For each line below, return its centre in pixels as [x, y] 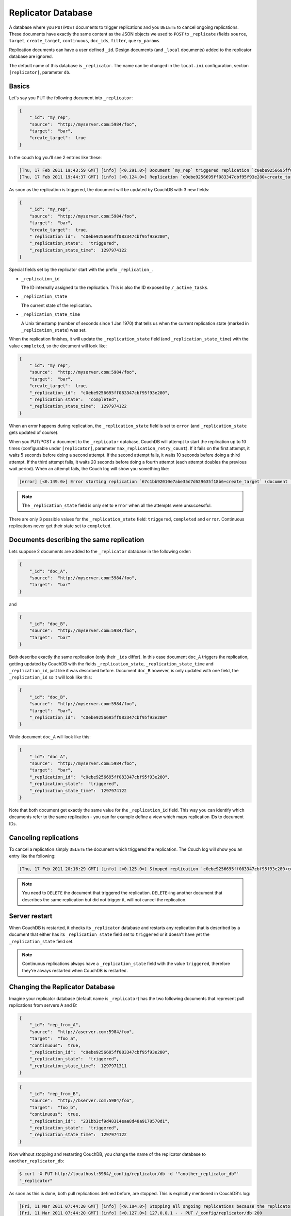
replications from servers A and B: [43, 1005]
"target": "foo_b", [54, 1107]
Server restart [31, 916]
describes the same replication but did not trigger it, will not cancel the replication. [104, 899]
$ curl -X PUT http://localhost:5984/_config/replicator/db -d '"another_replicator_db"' [129, 1174]
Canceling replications [44, 837]
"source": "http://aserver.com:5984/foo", [82, 1032]
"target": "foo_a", [54, 1039]
